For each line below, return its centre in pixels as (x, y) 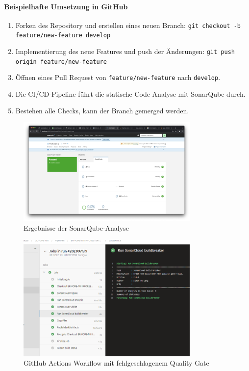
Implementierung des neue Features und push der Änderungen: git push (125, 51)
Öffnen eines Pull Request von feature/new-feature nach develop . (118, 77)
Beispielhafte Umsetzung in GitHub (66, 6)
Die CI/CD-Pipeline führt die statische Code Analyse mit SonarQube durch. (130, 94)
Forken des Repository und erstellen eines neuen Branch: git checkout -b (128, 25)
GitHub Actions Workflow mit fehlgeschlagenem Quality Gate (116, 363)
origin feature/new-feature (61, 62)
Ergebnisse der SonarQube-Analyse (76, 227)
